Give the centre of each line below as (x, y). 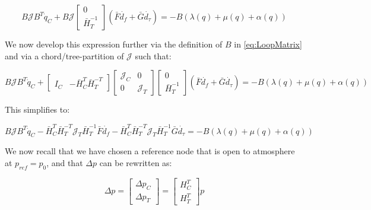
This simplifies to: (37, 109)
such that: (153, 55)
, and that (65, 162)
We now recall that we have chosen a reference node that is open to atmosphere (150, 151)
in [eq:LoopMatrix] (268, 44)
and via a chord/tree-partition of (64, 55)
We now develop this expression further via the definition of (114, 44)
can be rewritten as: (136, 162)
